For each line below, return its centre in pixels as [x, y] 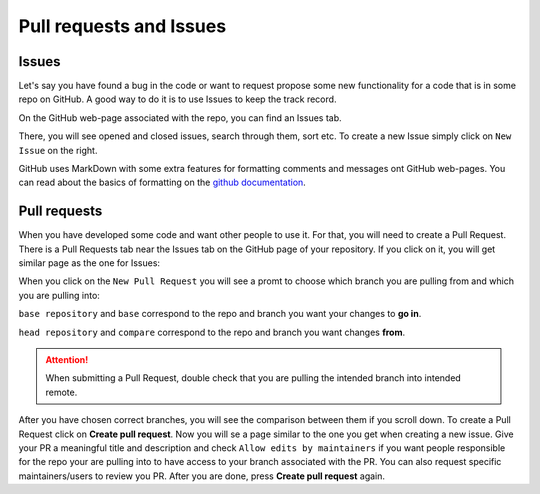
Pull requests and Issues [122, 26]
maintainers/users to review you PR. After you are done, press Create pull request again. [201, 476]
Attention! [67, 360]
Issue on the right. [58, 150]
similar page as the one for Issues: [89, 263]
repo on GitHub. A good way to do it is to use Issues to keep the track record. [177, 99]
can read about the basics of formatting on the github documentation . [162, 182]
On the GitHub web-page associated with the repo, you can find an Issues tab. [180, 117]
